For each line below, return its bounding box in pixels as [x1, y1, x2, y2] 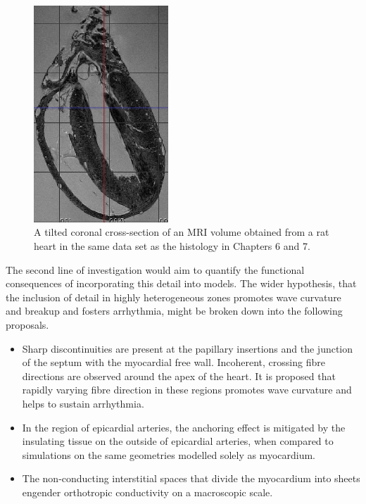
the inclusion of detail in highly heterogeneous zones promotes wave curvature [6, 289, 341, 304]
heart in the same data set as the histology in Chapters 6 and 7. [34, 239, 310, 253]
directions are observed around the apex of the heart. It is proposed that [22, 368, 336, 383]
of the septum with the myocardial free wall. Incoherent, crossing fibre [22, 355, 325, 370]
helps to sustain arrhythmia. [22, 396, 144, 410]
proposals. [6, 317, 49, 332]
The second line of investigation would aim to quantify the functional [6, 262, 305, 277]
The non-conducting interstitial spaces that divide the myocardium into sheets [22, 471, 360, 486]
